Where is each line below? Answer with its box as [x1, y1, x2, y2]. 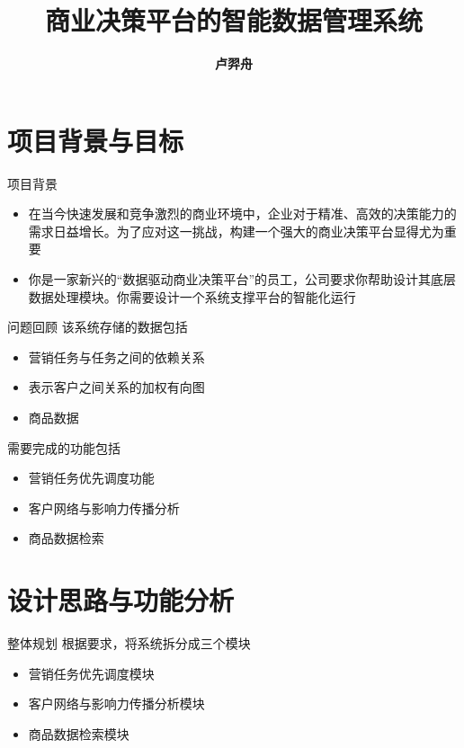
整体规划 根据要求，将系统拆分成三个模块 [7, 634, 251, 653]
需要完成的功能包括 [7, 438, 120, 457]
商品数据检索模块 [28, 724, 129, 743]
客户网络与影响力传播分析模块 [28, 694, 205, 713]
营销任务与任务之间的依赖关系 [28, 347, 205, 366]
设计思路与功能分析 [7, 582, 235, 619]
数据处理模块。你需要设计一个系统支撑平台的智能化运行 [28, 287, 356, 306]
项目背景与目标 [7, 121, 184, 158]
